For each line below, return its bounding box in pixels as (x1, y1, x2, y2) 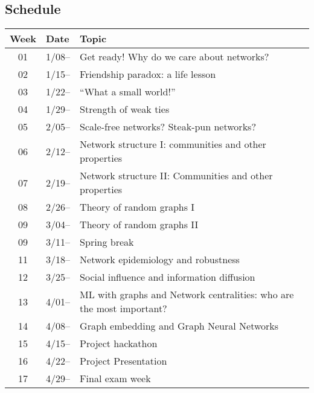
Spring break (80, 235, 134, 249)
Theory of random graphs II (80, 217, 199, 232)
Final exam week (80, 371, 151, 386)
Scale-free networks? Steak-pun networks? (80, 120, 256, 134)
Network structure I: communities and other (80, 137, 266, 152)
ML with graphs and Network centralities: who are (80, 287, 294, 302)
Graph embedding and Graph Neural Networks (80, 319, 279, 333)
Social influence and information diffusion (80, 270, 255, 284)
